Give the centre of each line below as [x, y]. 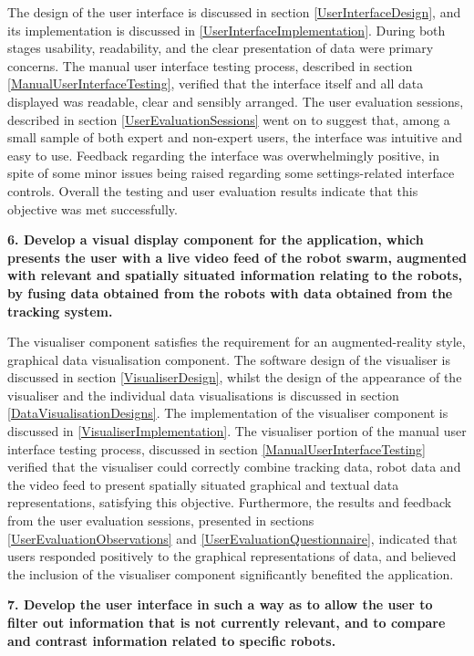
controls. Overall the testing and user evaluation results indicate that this [213, 190]
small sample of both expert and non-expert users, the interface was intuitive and [235, 137]
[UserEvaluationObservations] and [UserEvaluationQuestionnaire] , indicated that [232, 538]
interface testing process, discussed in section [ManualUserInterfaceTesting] [216, 448]
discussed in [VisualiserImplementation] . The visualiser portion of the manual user [237, 431]
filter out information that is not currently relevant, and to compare [227, 622]
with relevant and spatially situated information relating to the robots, [235, 275]
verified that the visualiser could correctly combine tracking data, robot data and [234, 467]
